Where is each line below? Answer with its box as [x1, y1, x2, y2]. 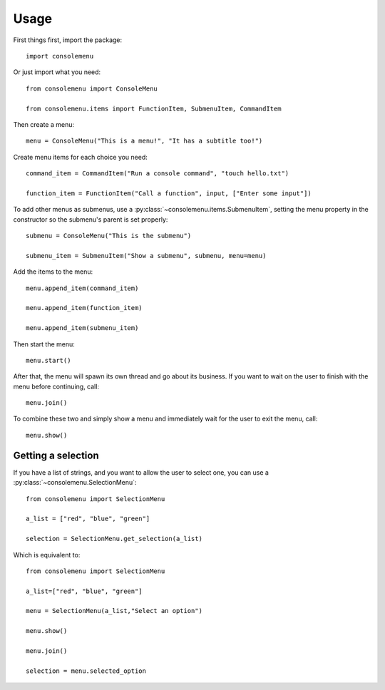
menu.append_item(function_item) [26, 304, 143, 312]
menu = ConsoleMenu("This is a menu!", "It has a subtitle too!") [26, 137, 263, 145]
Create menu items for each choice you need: [13, 153, 148, 161]
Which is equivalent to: [13, 550, 81, 559]
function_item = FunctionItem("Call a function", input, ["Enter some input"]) [26, 189, 312, 197]
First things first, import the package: [13, 36, 123, 44]
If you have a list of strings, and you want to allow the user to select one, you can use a [13, 468, 269, 477]
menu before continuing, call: [13, 382, 100, 391]
